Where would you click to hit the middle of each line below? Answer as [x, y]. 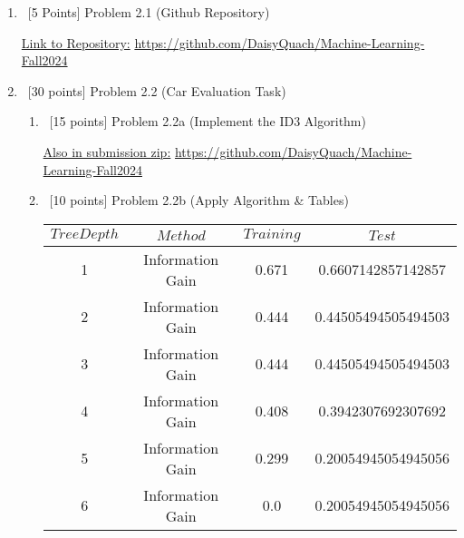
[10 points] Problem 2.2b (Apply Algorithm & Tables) [199, 200]
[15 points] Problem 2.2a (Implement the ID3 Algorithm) [208, 121]
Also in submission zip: [107, 151]
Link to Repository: [76, 42]
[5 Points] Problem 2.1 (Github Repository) [149, 12]
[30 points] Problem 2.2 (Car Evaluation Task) [157, 90]
